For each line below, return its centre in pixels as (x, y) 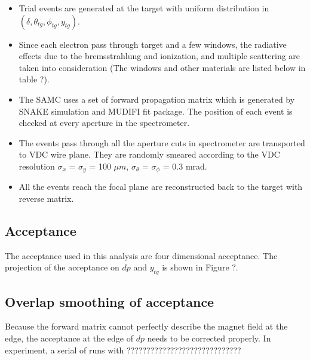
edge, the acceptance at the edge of (69, 338)
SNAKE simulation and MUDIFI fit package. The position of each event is (156, 111)
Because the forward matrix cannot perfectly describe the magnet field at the (146, 326)
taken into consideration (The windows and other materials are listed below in (162, 67)
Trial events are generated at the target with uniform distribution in (144, 8)
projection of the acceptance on (62, 267)
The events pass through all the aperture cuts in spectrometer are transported (162, 142)
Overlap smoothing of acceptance (110, 301)
